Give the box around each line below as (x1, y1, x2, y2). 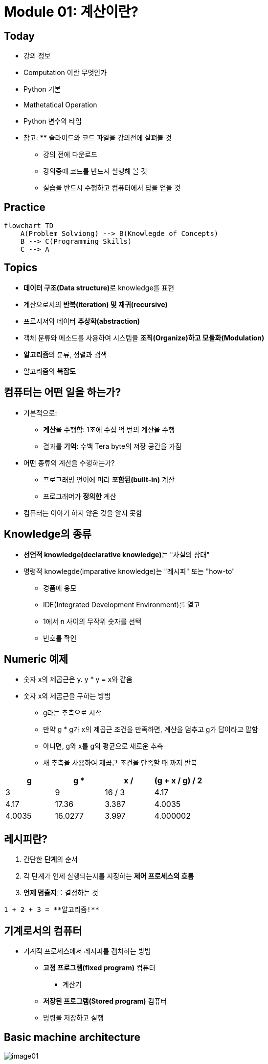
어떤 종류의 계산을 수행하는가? (23, 458, 115, 467)
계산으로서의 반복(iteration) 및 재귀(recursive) (23, 300, 168, 309)
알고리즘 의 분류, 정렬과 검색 (23, 350, 107, 359)
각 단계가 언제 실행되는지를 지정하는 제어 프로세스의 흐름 (23, 872, 194, 881)
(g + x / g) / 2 (154, 776, 202, 786)
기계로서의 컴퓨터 (4, 924, 82, 937)
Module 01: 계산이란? (4, 3, 138, 20)
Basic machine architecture (4, 1031, 140, 1043)
